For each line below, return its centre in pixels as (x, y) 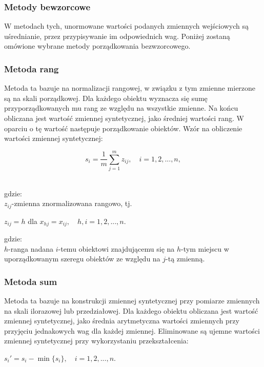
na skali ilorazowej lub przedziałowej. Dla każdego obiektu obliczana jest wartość (131, 310)
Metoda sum (31, 281)
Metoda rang (32, 68)
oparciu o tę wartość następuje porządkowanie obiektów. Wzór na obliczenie (123, 128)
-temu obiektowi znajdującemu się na (116, 248)
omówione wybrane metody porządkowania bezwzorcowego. (97, 46)
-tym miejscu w (205, 248)
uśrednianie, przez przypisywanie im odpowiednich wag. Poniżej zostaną (117, 36)
